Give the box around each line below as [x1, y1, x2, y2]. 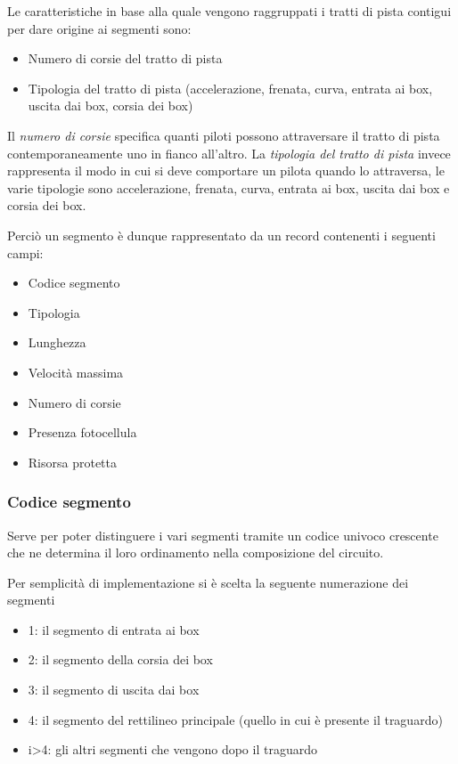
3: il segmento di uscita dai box [28, 680, 200, 699]
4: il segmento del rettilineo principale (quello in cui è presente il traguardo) [28, 710, 443, 728]
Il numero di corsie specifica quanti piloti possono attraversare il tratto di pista [7, 126, 440, 144]
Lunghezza [28, 333, 86, 352]
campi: [7, 243, 44, 262]
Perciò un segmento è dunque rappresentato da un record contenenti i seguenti [7, 225, 436, 244]
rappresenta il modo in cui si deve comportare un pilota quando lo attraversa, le [7, 161, 445, 180]
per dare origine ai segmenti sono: [7, 19, 192, 37]
